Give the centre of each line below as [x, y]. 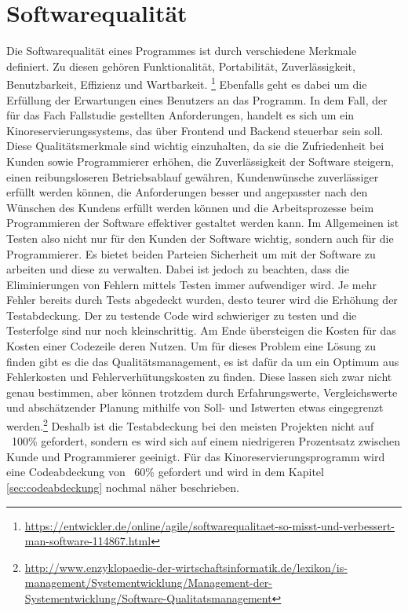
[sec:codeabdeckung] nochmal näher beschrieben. [123, 487]
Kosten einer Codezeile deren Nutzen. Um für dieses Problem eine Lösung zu [191, 346]
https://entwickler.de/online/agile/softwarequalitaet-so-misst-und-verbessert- [210, 525]
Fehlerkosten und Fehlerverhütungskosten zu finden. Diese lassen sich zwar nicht [199, 377]
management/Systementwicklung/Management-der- [148, 583]
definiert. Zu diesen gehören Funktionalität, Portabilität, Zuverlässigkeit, [181, 66]
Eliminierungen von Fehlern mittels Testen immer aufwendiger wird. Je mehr [191, 284]
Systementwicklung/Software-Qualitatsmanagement [148, 598]
